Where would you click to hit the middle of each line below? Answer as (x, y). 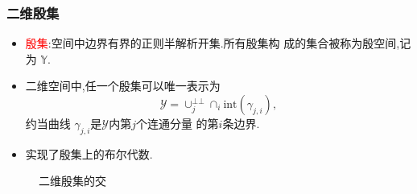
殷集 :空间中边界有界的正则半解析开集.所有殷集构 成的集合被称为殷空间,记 (218, 43)
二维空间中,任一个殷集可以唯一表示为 (123, 86)
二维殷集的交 (72, 181)
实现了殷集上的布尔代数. (89, 153)
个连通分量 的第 (177, 123)
